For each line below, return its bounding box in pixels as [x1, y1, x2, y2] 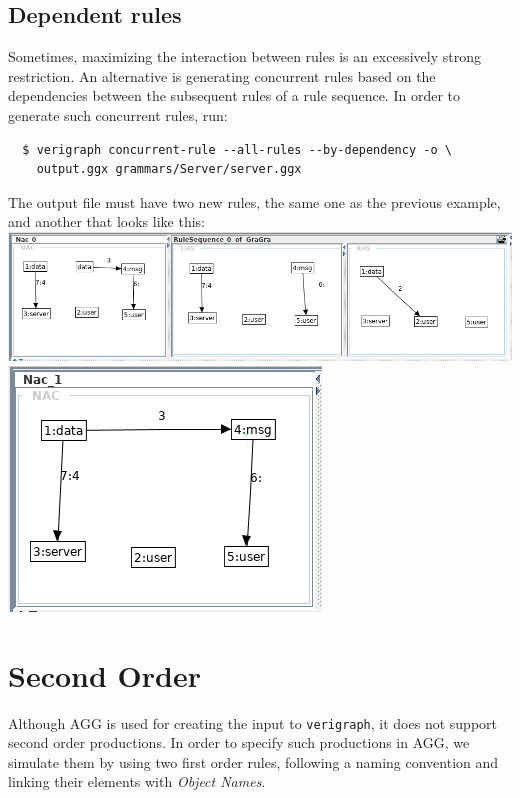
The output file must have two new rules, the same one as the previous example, [8, 191, 501, 212]
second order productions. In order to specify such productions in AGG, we [8, 732, 470, 753]
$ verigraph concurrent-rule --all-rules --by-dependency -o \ [22, 142, 452, 157]
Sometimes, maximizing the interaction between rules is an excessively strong [8, 46, 482, 67]
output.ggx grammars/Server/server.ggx [36, 162, 302, 177]
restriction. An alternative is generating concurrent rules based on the [8, 65, 436, 86]
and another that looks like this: [8, 211, 205, 232]
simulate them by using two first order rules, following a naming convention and [8, 751, 499, 772]
